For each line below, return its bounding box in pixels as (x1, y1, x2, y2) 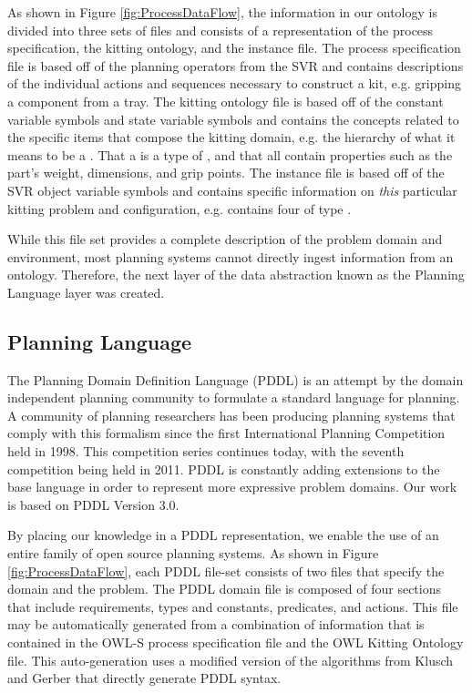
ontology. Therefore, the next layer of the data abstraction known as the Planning (7, 265, 465, 284)
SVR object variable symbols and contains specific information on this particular (7, 180, 457, 199)
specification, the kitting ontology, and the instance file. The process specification (7, 38, 461, 57)
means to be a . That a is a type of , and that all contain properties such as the (7, 145, 453, 164)
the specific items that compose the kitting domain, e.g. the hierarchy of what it (7, 127, 456, 147)
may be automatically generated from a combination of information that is (7, 615, 425, 634)
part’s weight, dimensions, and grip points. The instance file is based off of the (7, 163, 445, 182)
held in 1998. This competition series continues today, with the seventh (7, 442, 405, 461)
